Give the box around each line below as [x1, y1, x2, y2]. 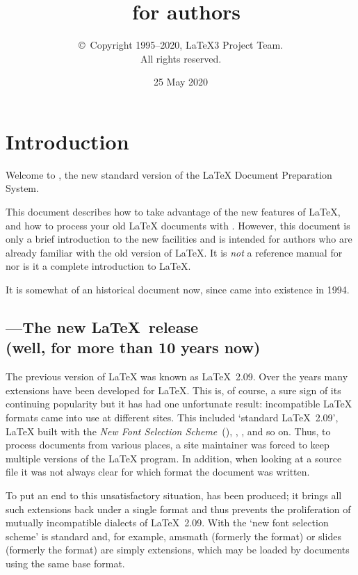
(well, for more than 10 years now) [6, 337, 261, 358]
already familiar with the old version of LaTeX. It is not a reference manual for [6, 245, 343, 259]
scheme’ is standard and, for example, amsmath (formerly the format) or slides [6, 528, 341, 543]
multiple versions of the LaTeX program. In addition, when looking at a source [6, 451, 342, 465]
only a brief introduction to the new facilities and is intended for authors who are [6, 232, 352, 246]
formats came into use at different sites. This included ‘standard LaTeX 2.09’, [6, 410, 339, 424]
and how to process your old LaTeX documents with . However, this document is [6, 218, 350, 232]
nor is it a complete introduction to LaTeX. [6, 259, 191, 273]
